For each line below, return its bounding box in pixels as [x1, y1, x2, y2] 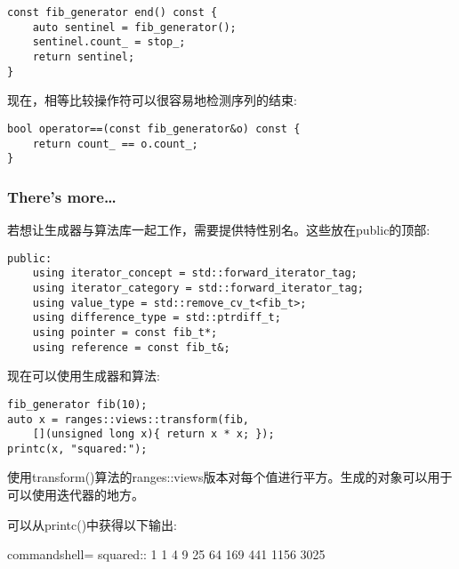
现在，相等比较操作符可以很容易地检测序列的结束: [7, 91, 297, 109]
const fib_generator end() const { [7, 6, 218, 19]
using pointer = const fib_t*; [32, 325, 218, 339]
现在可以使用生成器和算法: [7, 366, 160, 385]
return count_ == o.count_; [32, 137, 198, 150]
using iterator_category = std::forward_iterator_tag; [32, 281, 364, 294]
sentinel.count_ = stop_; [32, 36, 186, 49]
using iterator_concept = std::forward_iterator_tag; [32, 267, 358, 280]
